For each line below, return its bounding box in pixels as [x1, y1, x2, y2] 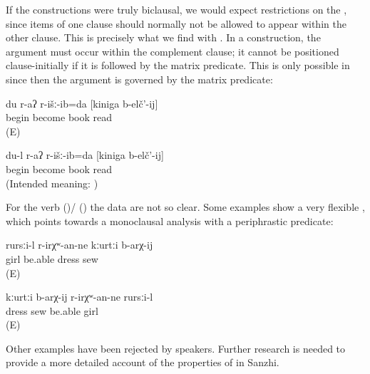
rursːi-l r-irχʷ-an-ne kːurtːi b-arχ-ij [6, 237, 153, 252]
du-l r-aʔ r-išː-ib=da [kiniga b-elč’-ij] [6, 147, 164, 162]
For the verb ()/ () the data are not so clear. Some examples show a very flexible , [6, 199, 365, 214]
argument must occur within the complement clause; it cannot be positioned [6, 43, 339, 58]
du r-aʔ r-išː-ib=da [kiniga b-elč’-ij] [6, 95, 158, 110]
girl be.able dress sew [6, 251, 98, 266]
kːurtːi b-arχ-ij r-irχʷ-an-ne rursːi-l [6, 289, 153, 304]
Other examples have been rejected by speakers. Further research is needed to [6, 341, 346, 355]
